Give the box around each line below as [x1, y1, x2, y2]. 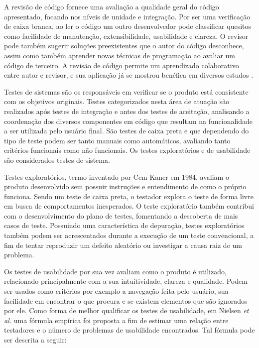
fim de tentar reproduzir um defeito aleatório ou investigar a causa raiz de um [4, 239, 242, 250]
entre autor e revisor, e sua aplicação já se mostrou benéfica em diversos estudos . [4, 70, 254, 80]
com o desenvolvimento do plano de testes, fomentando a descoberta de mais [4, 210, 238, 221]
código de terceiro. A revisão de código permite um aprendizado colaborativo [4, 60, 239, 70]
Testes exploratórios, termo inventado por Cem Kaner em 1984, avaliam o [4, 171, 229, 182]
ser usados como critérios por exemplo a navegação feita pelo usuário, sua [4, 286, 229, 296]
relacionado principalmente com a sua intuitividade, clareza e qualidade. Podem [4, 276, 248, 286]
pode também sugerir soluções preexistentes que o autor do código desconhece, [4, 40, 244, 51]
